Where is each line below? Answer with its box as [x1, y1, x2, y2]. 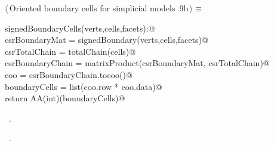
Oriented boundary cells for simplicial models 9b [9, 2, 189, 14]
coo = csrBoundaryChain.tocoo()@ [5, 68, 133, 80]
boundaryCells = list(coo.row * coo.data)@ [5, 80, 162, 92]
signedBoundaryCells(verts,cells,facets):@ [5, 21, 155, 34]
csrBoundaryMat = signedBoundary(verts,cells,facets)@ [5, 33, 208, 46]
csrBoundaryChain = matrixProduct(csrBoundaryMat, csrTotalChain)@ [5, 57, 270, 69]
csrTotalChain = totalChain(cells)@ [5, 45, 136, 57]
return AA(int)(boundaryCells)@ [5, 92, 125, 104]
